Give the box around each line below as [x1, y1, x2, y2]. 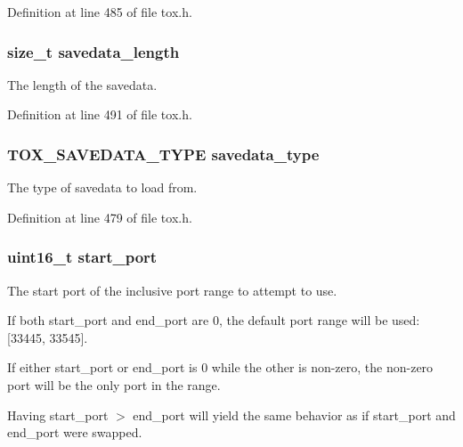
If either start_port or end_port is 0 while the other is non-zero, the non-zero [7, 358, 434, 377]
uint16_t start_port [7, 246, 158, 268]
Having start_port [7, 405, 109, 424]
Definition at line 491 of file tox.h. [7, 105, 192, 124]
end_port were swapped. [7, 423, 142, 442]
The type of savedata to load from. [7, 178, 198, 197]
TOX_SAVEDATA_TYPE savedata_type [7, 142, 320, 165]
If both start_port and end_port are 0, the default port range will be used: [7, 311, 420, 329]
